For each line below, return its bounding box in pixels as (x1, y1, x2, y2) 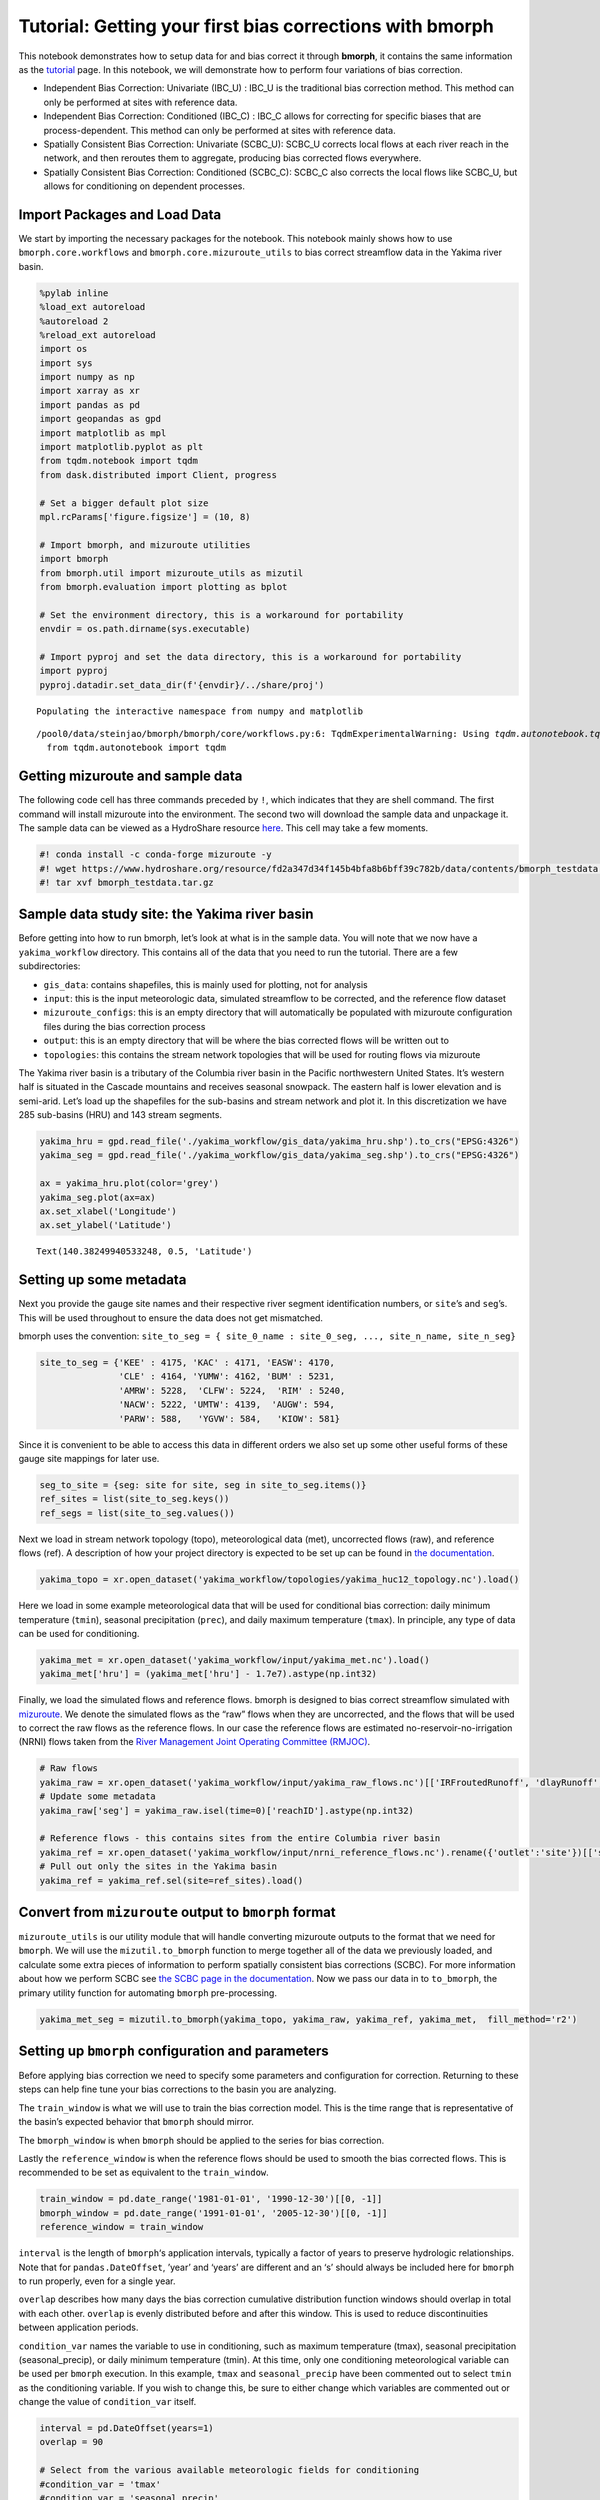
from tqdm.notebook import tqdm (39, 455, 199, 467)
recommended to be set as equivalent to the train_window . (18, 2166, 269, 2179)
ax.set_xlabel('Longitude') (39, 1206, 177, 1217)
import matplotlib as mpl (39, 427, 167, 439)
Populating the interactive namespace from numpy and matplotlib (36, 705, 364, 717)
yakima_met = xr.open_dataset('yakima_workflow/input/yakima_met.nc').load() (39, 1654, 430, 1665)
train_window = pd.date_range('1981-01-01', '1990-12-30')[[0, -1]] (39, 2193, 383, 2205)
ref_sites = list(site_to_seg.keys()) (39, 1493, 230, 1505)
